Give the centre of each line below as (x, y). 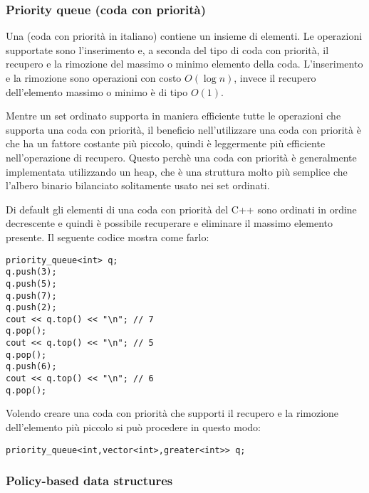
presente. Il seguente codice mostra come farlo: (108, 237)
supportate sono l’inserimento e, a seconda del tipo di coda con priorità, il (167, 49)
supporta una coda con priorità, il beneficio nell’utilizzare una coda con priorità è (183, 129)
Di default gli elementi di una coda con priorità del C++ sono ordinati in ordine (181, 209)
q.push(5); (31, 283)
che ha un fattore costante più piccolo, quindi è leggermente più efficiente (166, 143)
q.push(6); (31, 367)
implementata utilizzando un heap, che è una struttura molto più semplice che (177, 171)
